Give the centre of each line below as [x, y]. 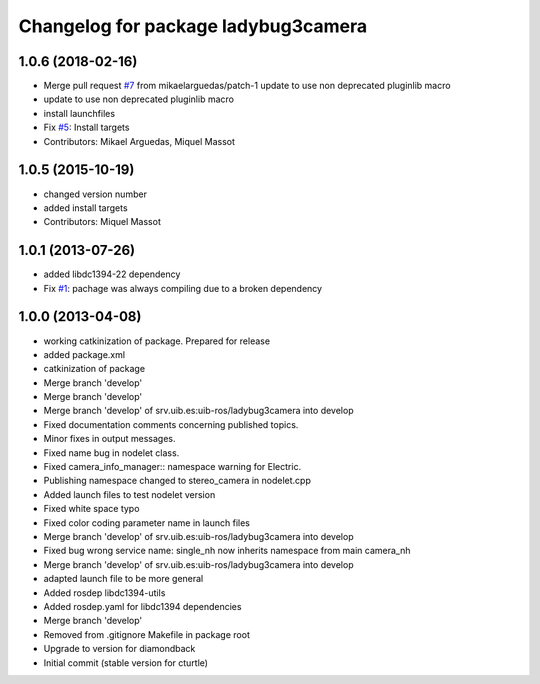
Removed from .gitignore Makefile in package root [146, 634]
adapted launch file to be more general [123, 579]
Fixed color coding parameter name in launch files [146, 522]
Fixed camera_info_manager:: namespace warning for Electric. [172, 467]
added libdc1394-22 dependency [112, 274]
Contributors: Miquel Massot [102, 222]
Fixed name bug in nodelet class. [111, 452]
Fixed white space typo [91, 509]
